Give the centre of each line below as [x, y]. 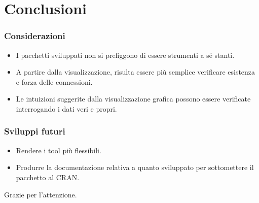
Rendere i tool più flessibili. [59, 150]
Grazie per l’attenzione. [41, 194]
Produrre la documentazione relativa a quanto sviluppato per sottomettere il [135, 167]
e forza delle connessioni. [54, 81]
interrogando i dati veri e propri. [66, 108]
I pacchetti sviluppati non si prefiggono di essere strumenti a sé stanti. [125, 55]
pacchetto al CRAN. [48, 177]
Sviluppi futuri [35, 131]
